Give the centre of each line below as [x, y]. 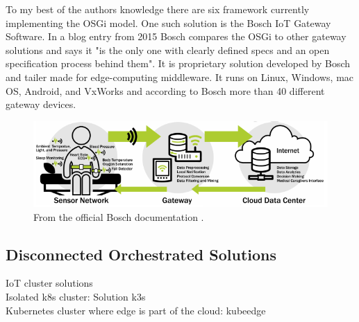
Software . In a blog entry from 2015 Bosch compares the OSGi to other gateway [176, 36]
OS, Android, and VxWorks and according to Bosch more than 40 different [165, 90]
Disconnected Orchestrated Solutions [141, 254]
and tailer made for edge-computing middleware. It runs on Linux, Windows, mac [180, 77]
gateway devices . [41, 104]
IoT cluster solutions [49, 283]
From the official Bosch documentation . [119, 216]
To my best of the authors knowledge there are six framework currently [158, 9]
